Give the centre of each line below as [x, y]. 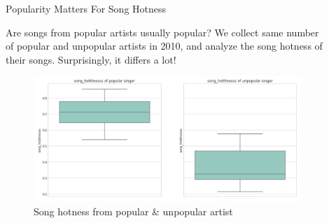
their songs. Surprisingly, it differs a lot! [91, 59]
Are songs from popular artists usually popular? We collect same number [162, 32]
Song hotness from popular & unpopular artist [133, 211]
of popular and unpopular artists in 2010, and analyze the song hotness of [164, 46]
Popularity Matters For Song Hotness [86, 8]
